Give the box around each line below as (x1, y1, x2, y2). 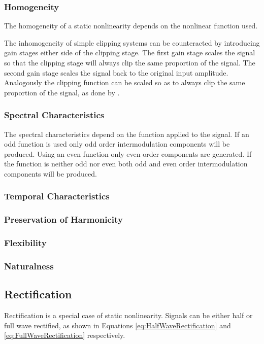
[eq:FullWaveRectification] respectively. (4, 330, 125, 340)
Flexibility (4, 236, 47, 249)
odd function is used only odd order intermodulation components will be (4, 139, 230, 149)
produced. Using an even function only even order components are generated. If (4, 148, 252, 159)
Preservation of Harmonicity (4, 213, 123, 226)
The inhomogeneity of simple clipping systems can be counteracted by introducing (4, 37, 260, 48)
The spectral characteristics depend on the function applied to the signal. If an (4, 128, 249, 139)
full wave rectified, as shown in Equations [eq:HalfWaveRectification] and (4, 320, 231, 330)
